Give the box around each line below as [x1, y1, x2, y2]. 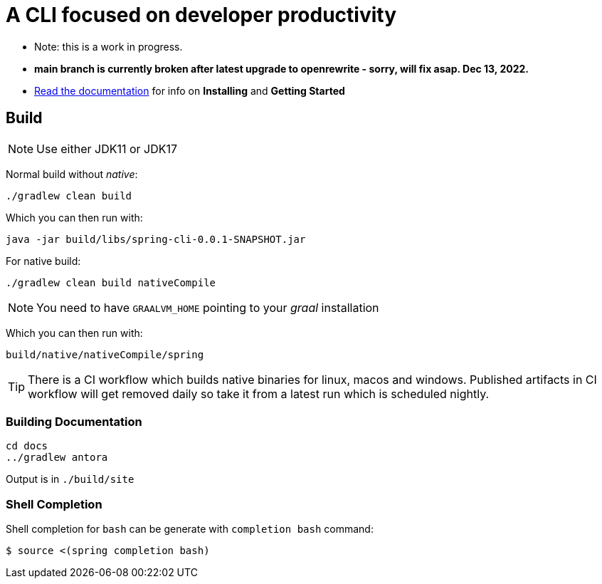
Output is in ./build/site [6, 473, 134, 486]
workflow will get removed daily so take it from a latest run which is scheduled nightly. [28, 386, 490, 401]
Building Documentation [6, 414, 142, 429]
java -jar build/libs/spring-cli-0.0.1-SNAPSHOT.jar [6, 233, 306, 245]
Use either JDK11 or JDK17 [36, 141, 178, 156]
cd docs [6, 440, 48, 452]
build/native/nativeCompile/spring [6, 348, 204, 360]
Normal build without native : [6, 167, 138, 180]
